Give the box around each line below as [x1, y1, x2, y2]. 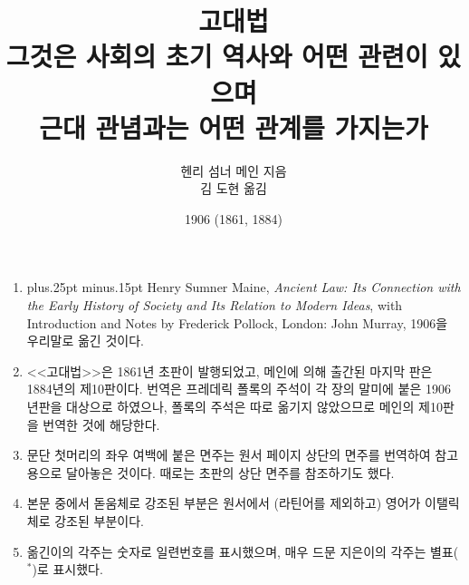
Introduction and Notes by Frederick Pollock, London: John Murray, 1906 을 [26, 313, 448, 332]
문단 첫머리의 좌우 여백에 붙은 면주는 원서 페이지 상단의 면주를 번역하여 [26, 445, 431, 464]
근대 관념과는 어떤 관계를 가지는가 [39, 108, 428, 145]
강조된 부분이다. [54, 512, 144, 530]
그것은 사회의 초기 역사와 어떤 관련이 [5, 37, 428, 74]
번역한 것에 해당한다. [43, 414, 160, 434]
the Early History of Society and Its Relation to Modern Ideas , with [26, 296, 403, 315]
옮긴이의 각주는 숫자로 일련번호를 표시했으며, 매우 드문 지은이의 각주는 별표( [26, 541, 459, 561]
